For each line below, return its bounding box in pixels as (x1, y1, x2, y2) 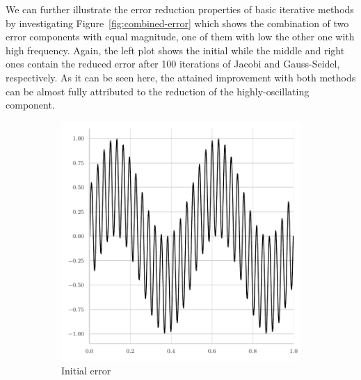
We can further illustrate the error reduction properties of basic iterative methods (6, 2, 354, 16)
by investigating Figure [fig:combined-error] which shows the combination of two (6, 15, 349, 30)
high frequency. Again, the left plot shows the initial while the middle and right (6, 42, 345, 57)
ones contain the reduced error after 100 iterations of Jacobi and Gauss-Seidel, (6, 56, 340, 71)
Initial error (61, 363, 111, 378)
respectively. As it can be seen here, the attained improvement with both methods (6, 70, 356, 84)
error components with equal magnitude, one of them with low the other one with (6, 29, 355, 44)
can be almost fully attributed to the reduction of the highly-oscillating (6, 84, 310, 98)
